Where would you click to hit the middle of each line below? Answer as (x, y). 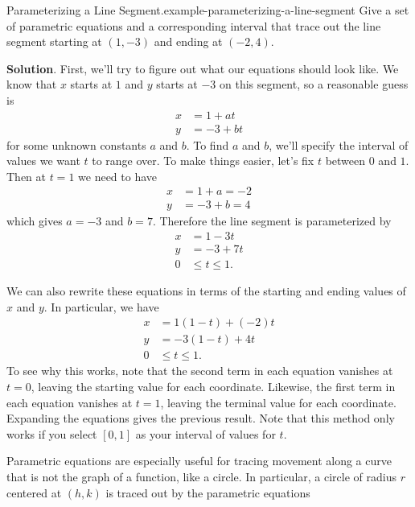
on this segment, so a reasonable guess (314, 84)
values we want (43, 161)
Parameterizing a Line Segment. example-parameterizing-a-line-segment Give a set (208, 10)
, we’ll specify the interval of (339, 144)
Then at (26, 176)
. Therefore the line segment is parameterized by (272, 221)
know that (32, 84)
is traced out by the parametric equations (208, 492)
